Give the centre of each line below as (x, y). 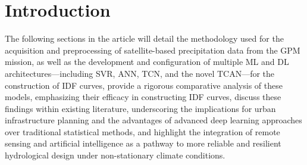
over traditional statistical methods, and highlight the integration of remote (142, 131)
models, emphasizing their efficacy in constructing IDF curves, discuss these (143, 97)
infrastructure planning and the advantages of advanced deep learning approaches (153, 120)
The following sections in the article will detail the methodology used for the (144, 38)
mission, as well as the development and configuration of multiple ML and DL (147, 62)
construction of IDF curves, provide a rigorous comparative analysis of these (144, 85)
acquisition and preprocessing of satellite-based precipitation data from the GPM (153, 50)
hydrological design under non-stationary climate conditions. (115, 155)
